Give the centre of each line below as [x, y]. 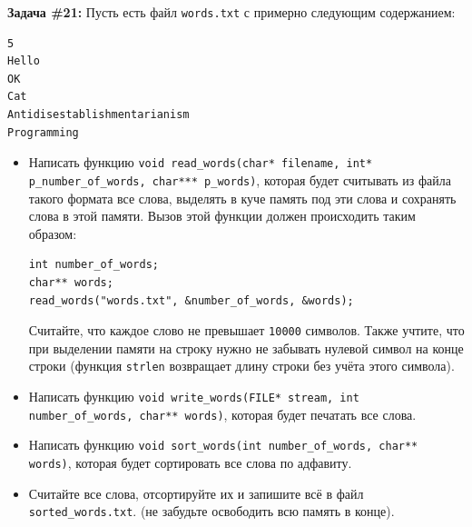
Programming [43, 132]
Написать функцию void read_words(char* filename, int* [201, 162]
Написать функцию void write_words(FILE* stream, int [194, 396]
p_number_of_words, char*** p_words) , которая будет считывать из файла [240, 179]
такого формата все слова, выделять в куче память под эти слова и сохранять [242, 198]
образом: [53, 233]
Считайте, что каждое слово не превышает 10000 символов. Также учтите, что [246, 330]
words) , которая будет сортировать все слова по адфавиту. [190, 462]
